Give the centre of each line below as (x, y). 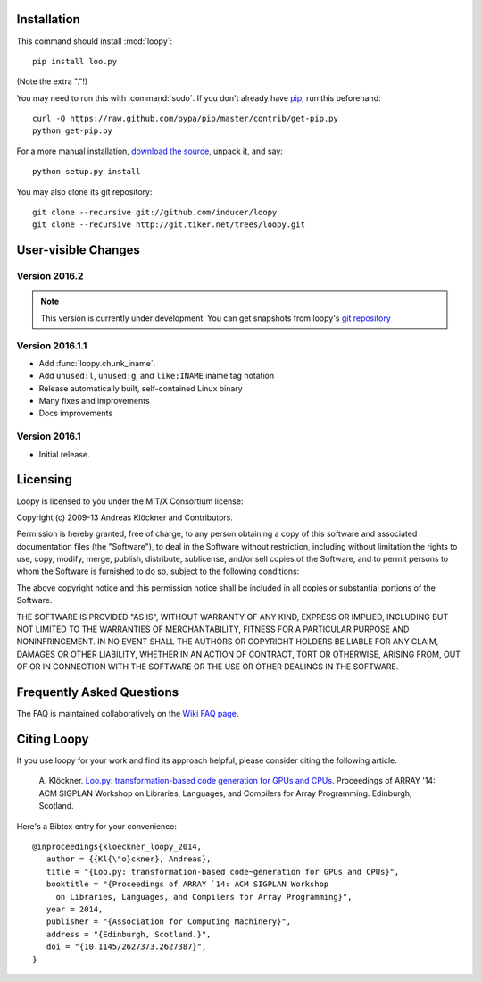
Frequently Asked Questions (98, 692)
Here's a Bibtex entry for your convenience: (97, 826)
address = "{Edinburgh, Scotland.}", (129, 934)
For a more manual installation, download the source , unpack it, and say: (150, 151)
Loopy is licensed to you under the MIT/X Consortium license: (130, 501)
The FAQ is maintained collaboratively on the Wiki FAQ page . (128, 714)
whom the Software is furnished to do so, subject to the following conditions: (158, 571)
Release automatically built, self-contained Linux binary (141, 388)
